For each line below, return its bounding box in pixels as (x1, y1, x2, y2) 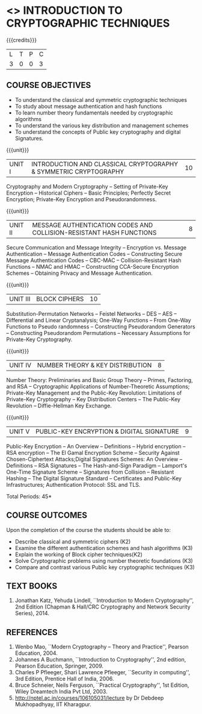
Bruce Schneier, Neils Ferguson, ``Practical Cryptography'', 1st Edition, (14, 681, 189, 689)
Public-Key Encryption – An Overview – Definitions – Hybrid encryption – (6, 442, 186, 449)
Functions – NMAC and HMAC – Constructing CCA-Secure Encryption (6, 263, 179, 270)
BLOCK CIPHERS (35, 295, 84, 303)
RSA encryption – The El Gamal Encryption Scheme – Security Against (6, 449, 180, 456)
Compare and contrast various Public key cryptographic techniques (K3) (14, 563, 195, 571)
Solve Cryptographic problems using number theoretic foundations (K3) (14, 557, 194, 564)
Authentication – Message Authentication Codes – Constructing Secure (6, 250, 183, 257)
